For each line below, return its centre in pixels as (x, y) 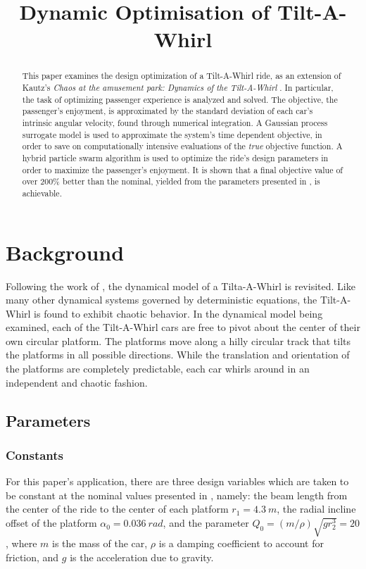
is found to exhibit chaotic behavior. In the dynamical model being (178, 313)
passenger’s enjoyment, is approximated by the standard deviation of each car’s (168, 111)
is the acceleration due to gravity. (142, 557)
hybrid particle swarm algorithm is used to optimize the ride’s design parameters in (175, 157)
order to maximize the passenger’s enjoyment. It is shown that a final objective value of (183, 169)
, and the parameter (206, 523)
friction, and (32, 557)
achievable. (42, 193)
